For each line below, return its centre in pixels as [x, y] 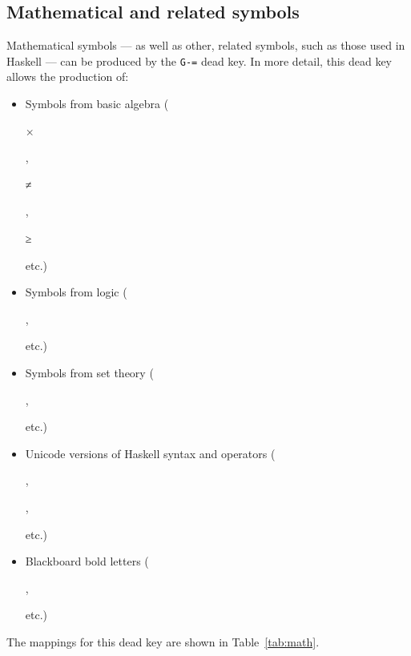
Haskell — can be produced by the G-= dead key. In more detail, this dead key [199, 60]
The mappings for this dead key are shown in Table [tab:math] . [163, 641]
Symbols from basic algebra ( [97, 104]
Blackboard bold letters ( [87, 561]
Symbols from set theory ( [89, 372]
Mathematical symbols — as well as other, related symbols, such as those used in [206, 45]
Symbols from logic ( [76, 292]
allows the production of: [68, 76]
